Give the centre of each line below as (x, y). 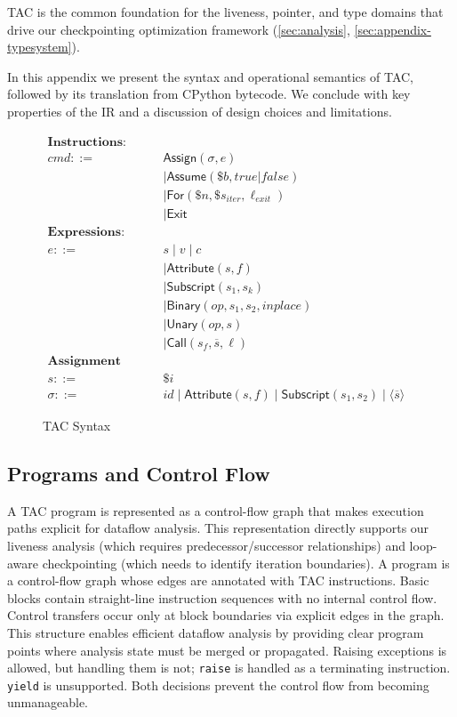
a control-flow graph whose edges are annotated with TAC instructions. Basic (218, 580)
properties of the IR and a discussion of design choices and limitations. (200, 111)
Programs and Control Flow (139, 474)
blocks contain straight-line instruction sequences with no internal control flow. (222, 597)
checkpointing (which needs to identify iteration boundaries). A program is (246, 563)
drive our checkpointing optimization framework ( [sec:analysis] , (179, 29)
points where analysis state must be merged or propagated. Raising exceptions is (227, 650)
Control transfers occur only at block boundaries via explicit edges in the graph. (226, 615)
